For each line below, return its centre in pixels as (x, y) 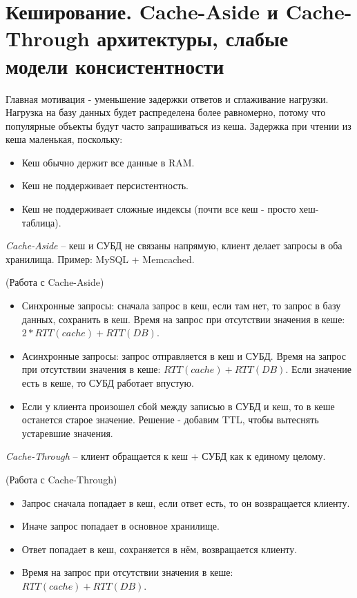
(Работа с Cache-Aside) (55, 282)
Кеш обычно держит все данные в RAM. (108, 162)
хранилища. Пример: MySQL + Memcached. (100, 259)
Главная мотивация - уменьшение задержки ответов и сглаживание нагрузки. (167, 98)
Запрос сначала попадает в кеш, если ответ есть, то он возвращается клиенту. (186, 502)
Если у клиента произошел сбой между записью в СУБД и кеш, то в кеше (178, 406)
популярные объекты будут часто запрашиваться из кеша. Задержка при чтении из (178, 125)
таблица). (41, 222)
